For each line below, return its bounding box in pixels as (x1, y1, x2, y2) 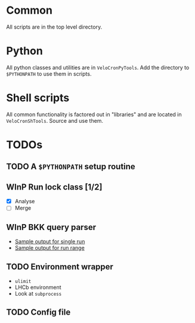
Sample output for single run (14, 238, 85, 245)
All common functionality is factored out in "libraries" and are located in (6, 111, 182, 118)
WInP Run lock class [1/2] (6, 182, 103, 192)
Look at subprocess (14, 290, 62, 297)
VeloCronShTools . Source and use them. (6, 117, 103, 124)
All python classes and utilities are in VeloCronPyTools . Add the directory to (6, 64, 190, 71)
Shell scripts (6, 91, 70, 105)
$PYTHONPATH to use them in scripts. (6, 70, 92, 77)
